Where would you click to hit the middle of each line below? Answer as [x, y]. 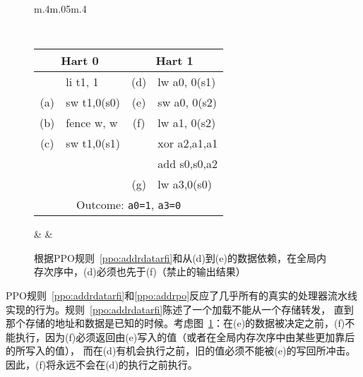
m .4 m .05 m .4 [60, 8]
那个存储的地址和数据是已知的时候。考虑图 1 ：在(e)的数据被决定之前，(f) [175, 323]
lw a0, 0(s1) [187, 82]
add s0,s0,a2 [188, 164]
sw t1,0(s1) [93, 143]
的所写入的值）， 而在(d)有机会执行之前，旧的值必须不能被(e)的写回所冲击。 [181, 351]
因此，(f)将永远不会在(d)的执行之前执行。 [102, 364]
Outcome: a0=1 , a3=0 [129, 205]
